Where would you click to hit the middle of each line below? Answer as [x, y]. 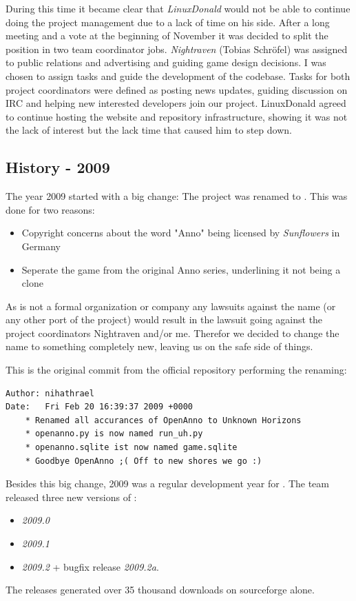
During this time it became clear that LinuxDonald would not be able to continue [178, 8]
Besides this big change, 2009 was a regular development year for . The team [167, 483]
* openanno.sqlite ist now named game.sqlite [131, 448]
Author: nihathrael [50, 393]
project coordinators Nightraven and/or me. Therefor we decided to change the [172, 333]
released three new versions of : [71, 497]
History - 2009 [58, 167]
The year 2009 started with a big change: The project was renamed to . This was [177, 196]
